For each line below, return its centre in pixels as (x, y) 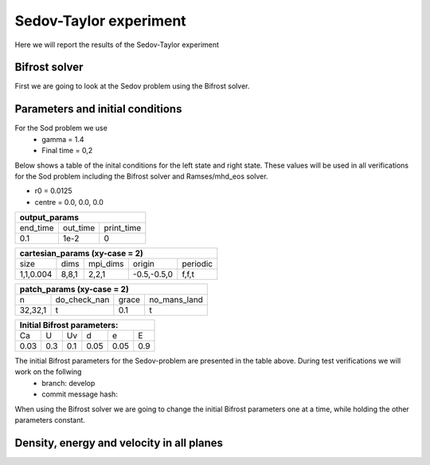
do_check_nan (82, 300)
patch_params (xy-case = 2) (74, 290)
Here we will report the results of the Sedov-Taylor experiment (117, 45)
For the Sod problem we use (61, 128)
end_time (37, 228)
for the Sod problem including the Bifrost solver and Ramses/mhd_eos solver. (141, 176)
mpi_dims (106, 264)
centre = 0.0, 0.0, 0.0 (69, 202)
